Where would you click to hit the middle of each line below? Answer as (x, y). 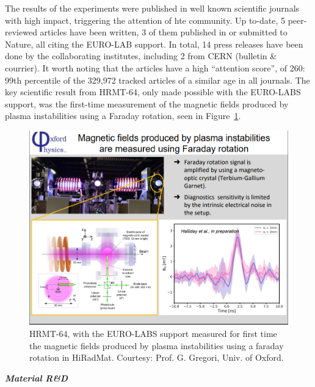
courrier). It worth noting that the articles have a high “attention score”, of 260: (155, 67)
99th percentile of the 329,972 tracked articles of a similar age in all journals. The (157, 80)
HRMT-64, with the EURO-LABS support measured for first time (153, 334)
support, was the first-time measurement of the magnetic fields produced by (147, 103)
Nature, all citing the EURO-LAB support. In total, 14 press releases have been (154, 44)
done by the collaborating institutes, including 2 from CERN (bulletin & (141, 56)
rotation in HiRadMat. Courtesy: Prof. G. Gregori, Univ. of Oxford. (157, 357)
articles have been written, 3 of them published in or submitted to (164, 32)
